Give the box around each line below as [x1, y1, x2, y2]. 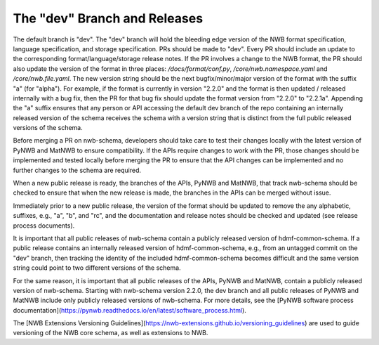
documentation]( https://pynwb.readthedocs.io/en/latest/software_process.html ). [13, 306, 247, 314]
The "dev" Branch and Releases [13, 11, 204, 26]
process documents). [13, 221, 75, 230]
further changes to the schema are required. [13, 166, 142, 174]
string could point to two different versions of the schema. [13, 263, 182, 272]
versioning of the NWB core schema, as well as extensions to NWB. [13, 329, 208, 337]
